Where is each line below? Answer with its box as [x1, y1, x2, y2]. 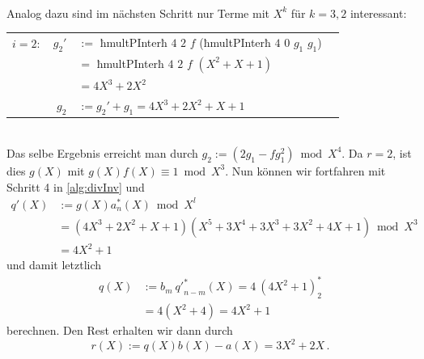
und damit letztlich [6, 256, 102, 273]
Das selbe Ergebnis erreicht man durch [6, 144, 198, 161]
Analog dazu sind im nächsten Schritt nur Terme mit [6, 4, 269, 21]
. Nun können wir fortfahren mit [225, 162, 386, 179]
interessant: [350, 4, 407, 21]
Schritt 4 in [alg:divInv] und [6, 178, 145, 195]
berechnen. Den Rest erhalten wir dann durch [6, 322, 233, 339]
